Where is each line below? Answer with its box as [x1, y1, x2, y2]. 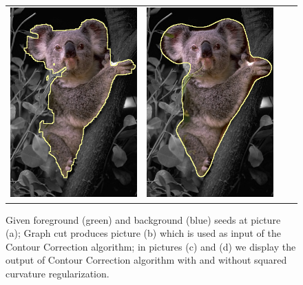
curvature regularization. [6, 266, 109, 280]
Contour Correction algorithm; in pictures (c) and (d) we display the [6, 239, 296, 253]
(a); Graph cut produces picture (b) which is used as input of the [6, 226, 281, 240]
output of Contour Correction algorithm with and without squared [6, 253, 287, 267]
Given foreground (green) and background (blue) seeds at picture [6, 212, 281, 226]
